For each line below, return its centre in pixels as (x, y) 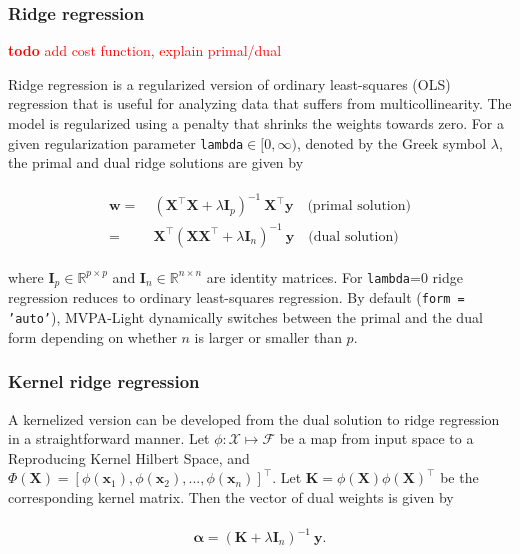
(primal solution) (359, 206)
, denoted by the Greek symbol (391, 142)
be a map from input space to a (376, 438)
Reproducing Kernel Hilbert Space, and (129, 457)
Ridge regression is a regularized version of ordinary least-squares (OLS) (229, 83)
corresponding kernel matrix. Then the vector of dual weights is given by (231, 496)
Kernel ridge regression (104, 381)
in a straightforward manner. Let (109, 438)
